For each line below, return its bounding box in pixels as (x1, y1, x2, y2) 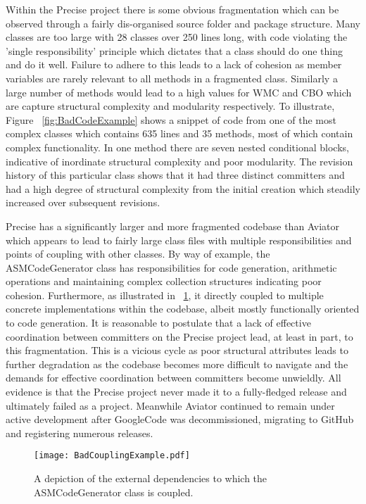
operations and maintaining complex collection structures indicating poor (6, 274, 322, 289)
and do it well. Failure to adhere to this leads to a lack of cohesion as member (6, 57, 342, 72)
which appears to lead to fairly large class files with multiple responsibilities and (6, 232, 352, 247)
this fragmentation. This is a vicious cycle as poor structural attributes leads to (6, 343, 348, 358)
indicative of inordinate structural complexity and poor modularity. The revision (6, 153, 353, 168)
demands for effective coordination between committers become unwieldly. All (6, 370, 341, 385)
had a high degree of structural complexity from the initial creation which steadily (6, 181, 360, 196)
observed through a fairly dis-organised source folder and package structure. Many (6, 15, 360, 30)
